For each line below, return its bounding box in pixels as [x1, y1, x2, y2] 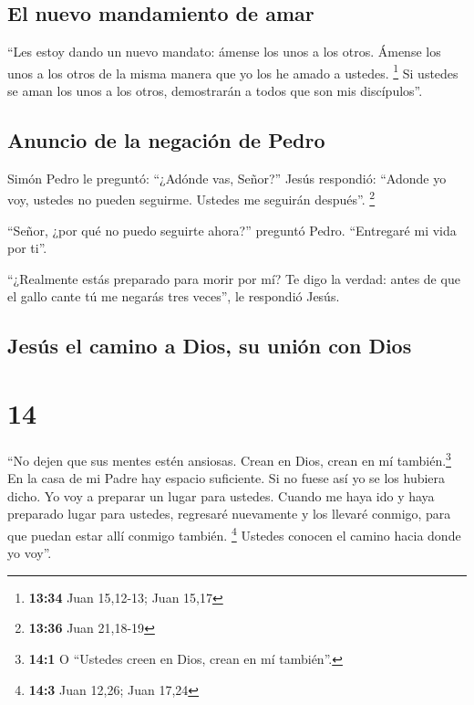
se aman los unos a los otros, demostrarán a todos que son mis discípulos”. [7, 81, 423, 100]
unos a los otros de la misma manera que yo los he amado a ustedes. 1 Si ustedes [7, 60, 459, 82]
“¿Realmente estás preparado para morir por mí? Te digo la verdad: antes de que [7, 268, 460, 288]
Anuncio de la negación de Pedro [7, 126, 325, 154]
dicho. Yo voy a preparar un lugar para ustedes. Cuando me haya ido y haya [7, 486, 435, 505]
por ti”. [7, 238, 47, 258]
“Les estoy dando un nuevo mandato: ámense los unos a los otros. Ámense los [7, 42, 441, 61]
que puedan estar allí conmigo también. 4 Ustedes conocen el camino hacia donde [7, 523, 461, 544]
